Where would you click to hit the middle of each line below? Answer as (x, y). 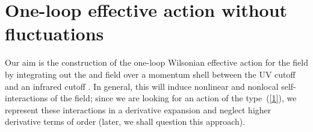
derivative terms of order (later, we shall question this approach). (125, 121)
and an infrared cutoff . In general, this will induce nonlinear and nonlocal (142, 86)
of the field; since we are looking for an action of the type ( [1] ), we (173, 98)
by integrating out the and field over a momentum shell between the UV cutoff (150, 74)
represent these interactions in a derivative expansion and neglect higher (138, 109)
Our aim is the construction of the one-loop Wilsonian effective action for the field (156, 62)
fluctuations (54, 33)
